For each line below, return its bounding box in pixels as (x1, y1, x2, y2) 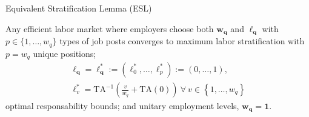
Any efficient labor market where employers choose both (5, 22, 214, 35)
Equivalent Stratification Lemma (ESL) (5, 2, 152, 14)
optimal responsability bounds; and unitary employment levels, (5, 99, 239, 112)
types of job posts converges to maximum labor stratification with (59, 35, 305, 47)
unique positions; (33, 47, 96, 59)
